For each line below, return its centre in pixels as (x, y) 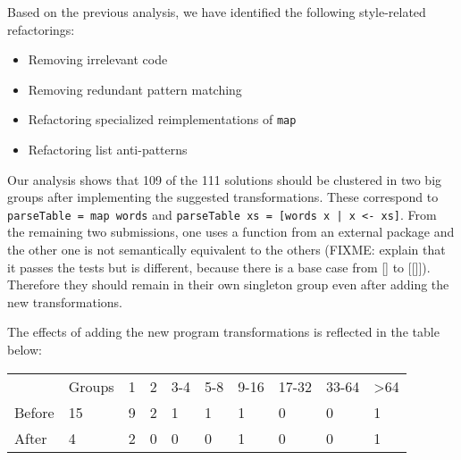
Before (34, 412)
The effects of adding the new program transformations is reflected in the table (223, 332)
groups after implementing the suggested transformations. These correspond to (223, 197)
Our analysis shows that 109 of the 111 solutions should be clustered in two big (225, 179)
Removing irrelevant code (98, 59)
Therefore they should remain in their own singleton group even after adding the (228, 284)
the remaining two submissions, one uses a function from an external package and (231, 232)
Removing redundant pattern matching (135, 89)
